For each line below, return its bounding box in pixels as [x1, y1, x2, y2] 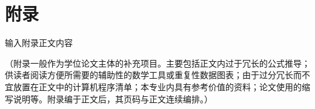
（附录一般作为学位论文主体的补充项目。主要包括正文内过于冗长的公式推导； [5, 56, 310, 69]
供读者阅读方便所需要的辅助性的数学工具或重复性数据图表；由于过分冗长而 [5, 68, 302, 81]
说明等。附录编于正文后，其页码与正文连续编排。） [13, 92, 213, 105]
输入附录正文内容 [5, 36, 73, 49]
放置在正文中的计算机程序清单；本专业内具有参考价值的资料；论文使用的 [13, 80, 302, 93]
